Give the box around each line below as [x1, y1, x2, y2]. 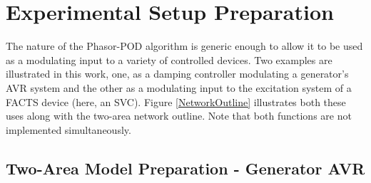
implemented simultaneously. [6, 122, 131, 137]
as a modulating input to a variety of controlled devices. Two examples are [6, 52, 332, 67]
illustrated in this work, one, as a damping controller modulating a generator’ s [6, 66, 349, 81]
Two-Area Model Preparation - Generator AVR [6, 157, 365, 179]
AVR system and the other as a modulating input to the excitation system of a [6, 80, 352, 95]
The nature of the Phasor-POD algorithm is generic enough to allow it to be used [6, 38, 363, 53]
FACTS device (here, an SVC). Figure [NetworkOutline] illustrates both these [6, 94, 346, 109]
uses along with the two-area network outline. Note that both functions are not [6, 108, 352, 123]
